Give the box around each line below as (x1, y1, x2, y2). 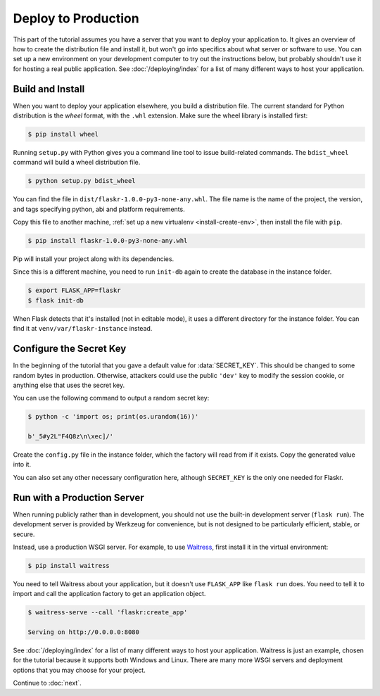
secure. (13, 530, 35, 538)
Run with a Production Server (13, 491, 144, 503)
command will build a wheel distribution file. (13, 158, 141, 167)
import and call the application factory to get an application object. (13, 590, 206, 598)
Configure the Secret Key (13, 343, 127, 355)
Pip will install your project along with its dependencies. (13, 255, 175, 263)
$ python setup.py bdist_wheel (27, 177, 137, 185)
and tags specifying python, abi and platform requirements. (13, 205, 186, 213)
